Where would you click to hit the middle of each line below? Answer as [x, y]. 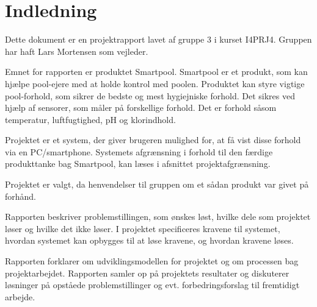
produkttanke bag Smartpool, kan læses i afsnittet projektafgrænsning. [138, 164]
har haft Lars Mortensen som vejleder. [77, 51]
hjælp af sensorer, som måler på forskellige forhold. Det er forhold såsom [141, 108]
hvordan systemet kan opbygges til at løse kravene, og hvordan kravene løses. [149, 240]
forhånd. [21, 196]
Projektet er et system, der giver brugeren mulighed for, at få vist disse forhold [153, 140]
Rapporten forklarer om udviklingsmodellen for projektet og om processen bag [152, 261]
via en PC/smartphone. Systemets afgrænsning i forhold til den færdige [139, 151]
